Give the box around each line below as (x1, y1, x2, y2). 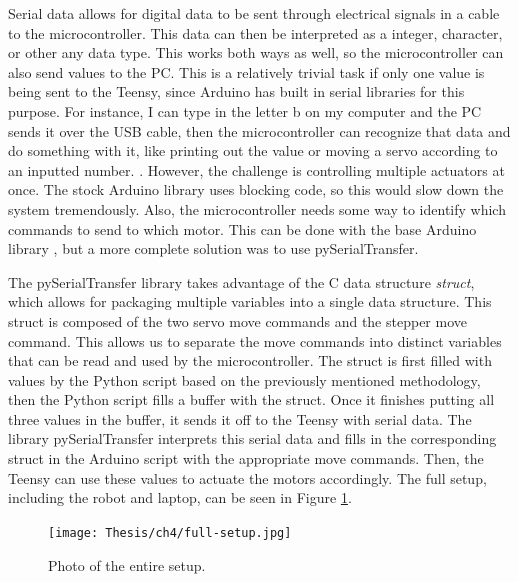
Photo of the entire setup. (48, 554, 206, 575)
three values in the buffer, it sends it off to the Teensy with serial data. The (8, 408, 472, 429)
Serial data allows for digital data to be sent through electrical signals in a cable (8, 3, 500, 23)
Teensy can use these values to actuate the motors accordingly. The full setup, (8, 467, 487, 488)
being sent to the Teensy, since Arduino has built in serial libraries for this (8, 81, 465, 102)
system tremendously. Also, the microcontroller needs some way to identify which (8, 198, 506, 219)
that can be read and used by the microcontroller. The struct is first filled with (8, 350, 492, 371)
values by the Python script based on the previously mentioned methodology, (8, 369, 481, 390)
